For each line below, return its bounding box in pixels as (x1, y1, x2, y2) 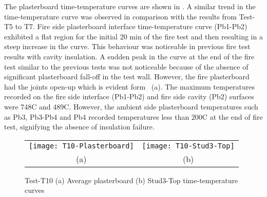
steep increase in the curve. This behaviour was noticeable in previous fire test (4, 41, 251, 52)
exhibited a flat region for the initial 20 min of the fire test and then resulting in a (4, 31, 263, 41)
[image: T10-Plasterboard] (29, 141, 134, 150)
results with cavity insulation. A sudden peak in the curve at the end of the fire (4, 51, 255, 61)
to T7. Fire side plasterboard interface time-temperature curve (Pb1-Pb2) (15, 21, 247, 32)
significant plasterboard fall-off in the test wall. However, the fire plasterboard (4, 71, 250, 82)
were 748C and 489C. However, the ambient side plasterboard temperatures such (4, 101, 258, 112)
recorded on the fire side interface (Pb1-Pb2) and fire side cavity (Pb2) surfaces (4, 91, 254, 102)
